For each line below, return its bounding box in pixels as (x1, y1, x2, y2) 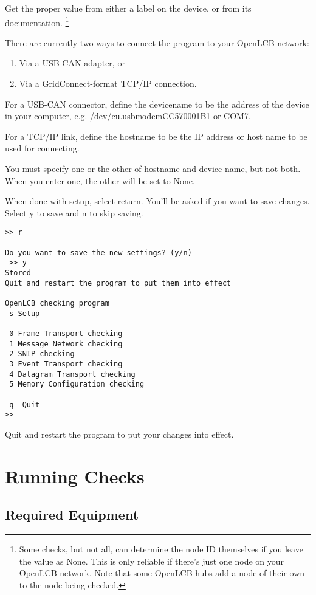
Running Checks (5, 463, 145, 488)
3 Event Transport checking (9, 359, 123, 368)
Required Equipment (5, 505, 139, 524)
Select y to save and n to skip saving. (5, 206, 143, 219)
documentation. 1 (5, 14, 69, 29)
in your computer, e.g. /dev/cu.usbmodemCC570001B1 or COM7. (5, 109, 251, 122)
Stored (5, 269, 31, 277)
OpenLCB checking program (5, 298, 109, 308)
